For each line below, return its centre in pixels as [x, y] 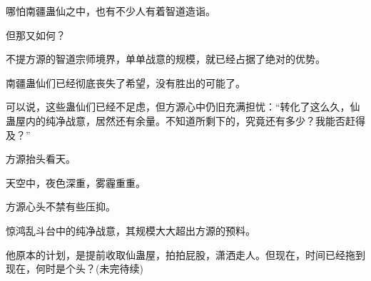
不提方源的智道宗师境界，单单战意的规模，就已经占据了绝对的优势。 [166, 59]
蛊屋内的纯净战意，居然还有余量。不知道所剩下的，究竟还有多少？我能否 [176, 120]
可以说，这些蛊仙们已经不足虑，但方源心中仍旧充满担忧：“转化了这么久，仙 [183, 107]
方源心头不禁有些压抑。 [61, 206]
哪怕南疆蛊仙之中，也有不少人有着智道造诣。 [111, 11]
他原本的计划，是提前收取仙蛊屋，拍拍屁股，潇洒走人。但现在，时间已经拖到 [185, 254]
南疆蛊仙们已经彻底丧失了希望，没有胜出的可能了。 [126, 82]
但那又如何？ [36, 35]
